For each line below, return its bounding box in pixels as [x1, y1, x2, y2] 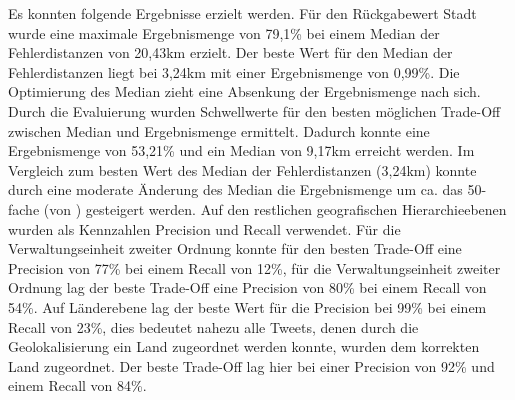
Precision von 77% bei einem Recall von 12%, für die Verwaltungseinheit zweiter [8, 257, 501, 278]
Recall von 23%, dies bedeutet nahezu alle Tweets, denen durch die [8, 316, 419, 337]
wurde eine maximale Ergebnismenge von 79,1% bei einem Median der [8, 22, 440, 43]
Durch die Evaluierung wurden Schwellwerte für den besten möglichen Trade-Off [8, 100, 501, 121]
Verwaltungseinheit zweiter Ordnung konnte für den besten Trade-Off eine [8, 238, 462, 259]
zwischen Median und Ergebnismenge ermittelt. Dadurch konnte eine [8, 120, 430, 141]
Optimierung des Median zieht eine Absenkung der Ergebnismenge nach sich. [8, 81, 481, 102]
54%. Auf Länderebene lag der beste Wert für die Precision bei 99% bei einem [8, 296, 487, 317]
